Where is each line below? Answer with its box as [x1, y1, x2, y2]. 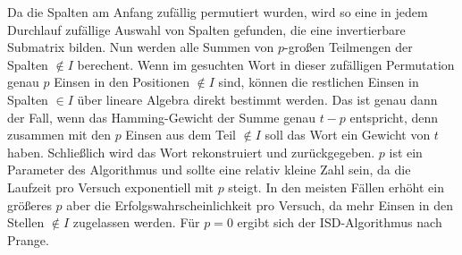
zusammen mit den [7, 125, 111, 144]
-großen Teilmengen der [284, 38, 413, 56]
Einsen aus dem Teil [125, 125, 236, 144]
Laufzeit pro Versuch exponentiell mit [7, 177, 214, 196]
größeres [7, 195, 52, 214]
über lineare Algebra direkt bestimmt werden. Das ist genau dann [77, 89, 438, 108]
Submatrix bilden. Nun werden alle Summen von [7, 38, 274, 56]
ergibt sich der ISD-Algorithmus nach [237, 213, 442, 232]
